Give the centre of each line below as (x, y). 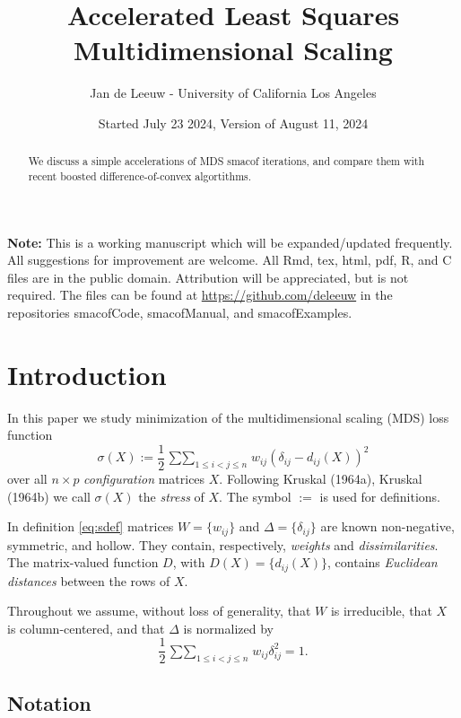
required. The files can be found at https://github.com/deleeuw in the (200, 295)
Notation (49, 702)
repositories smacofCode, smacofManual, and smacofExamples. (180, 312)
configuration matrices (144, 478)
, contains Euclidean (383, 562)
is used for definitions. (380, 496)
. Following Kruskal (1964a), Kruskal (321, 478)
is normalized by (228, 628)
